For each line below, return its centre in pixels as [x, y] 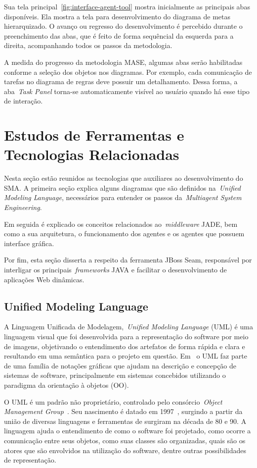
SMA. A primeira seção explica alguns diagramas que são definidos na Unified [122, 187]
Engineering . [23, 207]
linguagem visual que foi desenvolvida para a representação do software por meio [126, 336]
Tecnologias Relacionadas [92, 154]
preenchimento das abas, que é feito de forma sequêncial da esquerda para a [119, 35]
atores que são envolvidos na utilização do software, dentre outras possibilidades [125, 450]
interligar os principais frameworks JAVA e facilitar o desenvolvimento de [115, 269]
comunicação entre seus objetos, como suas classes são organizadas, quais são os [125, 440]
